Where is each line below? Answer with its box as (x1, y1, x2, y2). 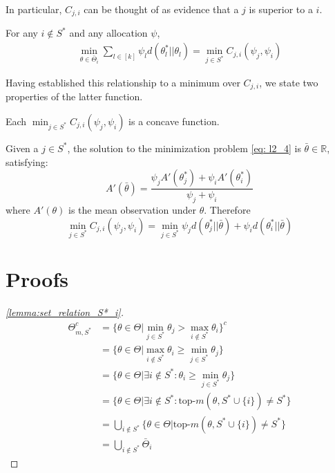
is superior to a (249, 2, 313, 16)
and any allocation (69, 26, 148, 40)
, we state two (259, 75, 318, 89)
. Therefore (204, 202, 251, 216)
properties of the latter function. (6, 89, 143, 104)
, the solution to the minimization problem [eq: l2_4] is (67, 140, 301, 155)
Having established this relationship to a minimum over (6, 75, 240, 89)
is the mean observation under (68, 202, 197, 216)
